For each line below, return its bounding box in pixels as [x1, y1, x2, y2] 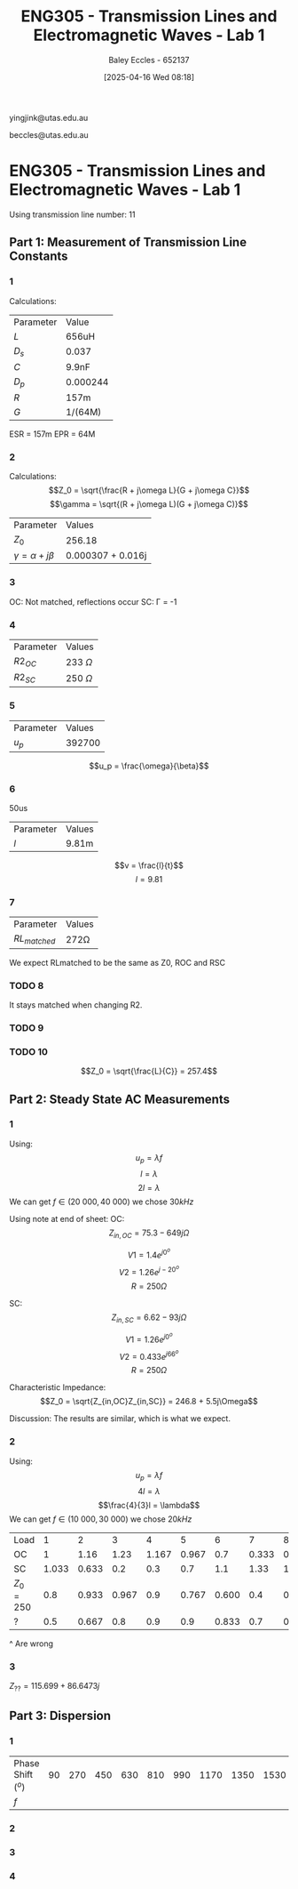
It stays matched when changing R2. [9, 999, 143, 1010]
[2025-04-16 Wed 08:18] [103, 71, 195, 82]
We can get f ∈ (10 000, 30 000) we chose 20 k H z [9, 1514, 192, 1524]
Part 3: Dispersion [9, 1708, 112, 1724]
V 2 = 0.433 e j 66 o [119, 1347, 179, 1362]
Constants [9, 249, 68, 264]
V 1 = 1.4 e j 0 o [127, 1247, 171, 1260]
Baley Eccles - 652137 [108, 54, 190, 65]
